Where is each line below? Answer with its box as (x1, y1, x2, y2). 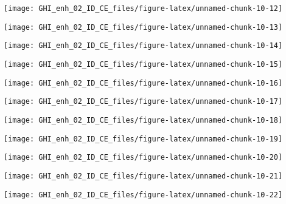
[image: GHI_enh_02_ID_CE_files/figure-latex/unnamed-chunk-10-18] (4, 115, 283, 124)
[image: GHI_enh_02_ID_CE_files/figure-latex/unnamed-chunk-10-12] (4, 4, 283, 13)
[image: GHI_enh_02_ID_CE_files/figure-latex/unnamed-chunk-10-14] (4, 41, 283, 50)
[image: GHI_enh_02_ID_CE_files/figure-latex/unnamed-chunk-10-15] (4, 59, 283, 69)
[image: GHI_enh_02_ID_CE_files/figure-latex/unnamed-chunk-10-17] (4, 97, 283, 106)
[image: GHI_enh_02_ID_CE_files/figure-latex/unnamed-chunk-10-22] (4, 190, 283, 199)
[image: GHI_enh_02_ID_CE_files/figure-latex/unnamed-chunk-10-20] (4, 153, 283, 162)
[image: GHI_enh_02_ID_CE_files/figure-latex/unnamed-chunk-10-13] (4, 22, 283, 32)
